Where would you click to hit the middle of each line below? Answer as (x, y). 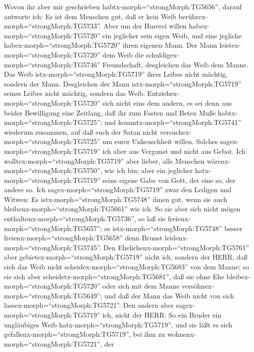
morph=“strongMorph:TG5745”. (53, 247)
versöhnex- (198, 286)
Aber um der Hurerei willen (145, 26)
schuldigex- (163, 54)
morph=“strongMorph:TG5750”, (53, 170)
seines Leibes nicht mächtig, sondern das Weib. (75, 93)
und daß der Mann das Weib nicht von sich (169, 295)
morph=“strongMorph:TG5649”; (53, 295)
